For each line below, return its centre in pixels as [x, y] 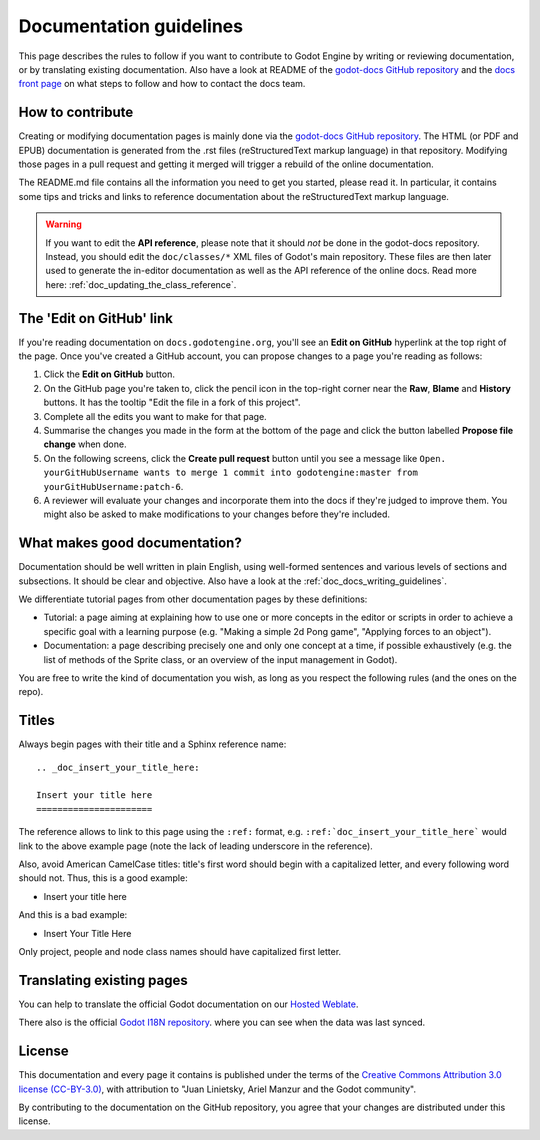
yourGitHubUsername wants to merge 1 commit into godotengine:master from [231, 473]
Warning [63, 224]
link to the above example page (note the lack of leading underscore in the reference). [196, 846]
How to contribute [76, 112]
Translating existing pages [103, 980]
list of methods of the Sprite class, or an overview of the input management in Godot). [220, 659]
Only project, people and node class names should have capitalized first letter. [180, 951]
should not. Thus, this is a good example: [103, 878]
